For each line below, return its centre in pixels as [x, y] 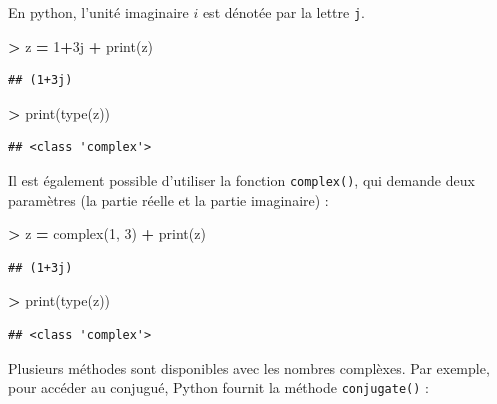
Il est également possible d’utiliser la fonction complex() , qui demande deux [241, 180]
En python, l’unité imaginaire [98, 12]
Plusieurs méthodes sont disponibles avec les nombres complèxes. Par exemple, [249, 367]
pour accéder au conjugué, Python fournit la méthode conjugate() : [218, 387]
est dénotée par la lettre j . [283, 12]
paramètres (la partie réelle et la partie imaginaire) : [168, 199]
